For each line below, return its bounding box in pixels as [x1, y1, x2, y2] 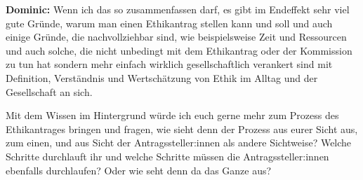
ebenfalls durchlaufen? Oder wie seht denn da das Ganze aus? [6, 162, 272, 177]
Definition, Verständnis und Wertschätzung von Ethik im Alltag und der [6, 70, 318, 85]
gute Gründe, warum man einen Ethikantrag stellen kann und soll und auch [6, 15, 333, 30]
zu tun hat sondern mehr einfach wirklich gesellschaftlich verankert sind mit [6, 57, 333, 71]
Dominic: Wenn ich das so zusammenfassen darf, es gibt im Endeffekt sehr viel [6, 2, 350, 16]
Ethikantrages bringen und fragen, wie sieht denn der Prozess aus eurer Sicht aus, [6, 121, 358, 136]
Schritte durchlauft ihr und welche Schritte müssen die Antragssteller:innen [6, 148, 329, 163]
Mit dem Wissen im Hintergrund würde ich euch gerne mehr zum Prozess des [6, 108, 339, 123]
